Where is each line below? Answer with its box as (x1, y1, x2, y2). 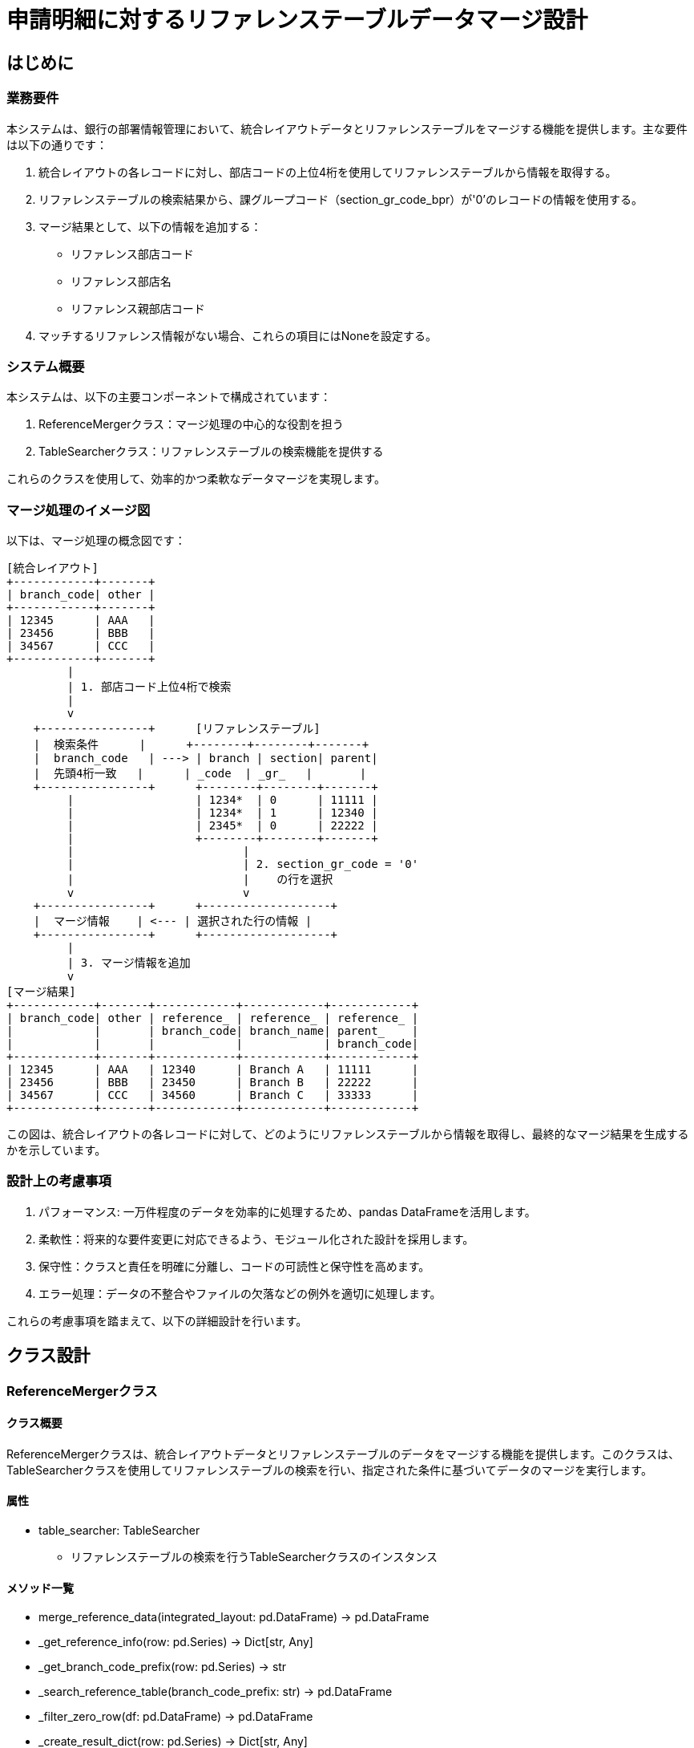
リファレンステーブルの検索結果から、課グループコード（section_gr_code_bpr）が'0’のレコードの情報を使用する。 (38, 192, 643, 206)
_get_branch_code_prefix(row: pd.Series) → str (38, 1660, 287, 1674)
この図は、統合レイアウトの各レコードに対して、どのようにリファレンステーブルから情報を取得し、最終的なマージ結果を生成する (6, 1127, 689, 1142)
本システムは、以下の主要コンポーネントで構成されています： (6, 390, 332, 404)
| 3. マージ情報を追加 (67, 956, 191, 970)
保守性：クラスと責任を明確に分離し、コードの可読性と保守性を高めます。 (38, 1259, 430, 1273)
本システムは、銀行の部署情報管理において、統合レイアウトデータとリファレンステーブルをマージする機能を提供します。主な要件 (6, 121, 688, 136)
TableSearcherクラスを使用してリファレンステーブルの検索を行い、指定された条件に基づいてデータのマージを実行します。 (6, 1462, 652, 1477)
